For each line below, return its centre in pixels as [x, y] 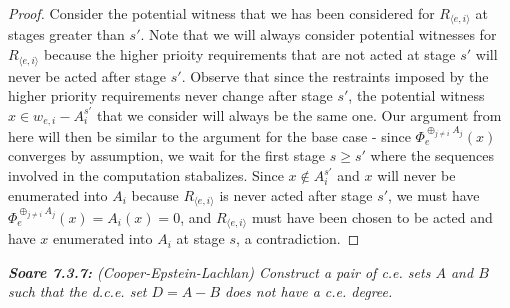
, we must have [434, 194]
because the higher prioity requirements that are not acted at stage [250, 54]
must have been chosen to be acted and [372, 216]
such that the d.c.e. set [77, 291]
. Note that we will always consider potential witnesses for [318, 34]
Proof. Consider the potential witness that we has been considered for [221, 13]
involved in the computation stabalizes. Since [146, 175]
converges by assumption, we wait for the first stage [167, 155]
